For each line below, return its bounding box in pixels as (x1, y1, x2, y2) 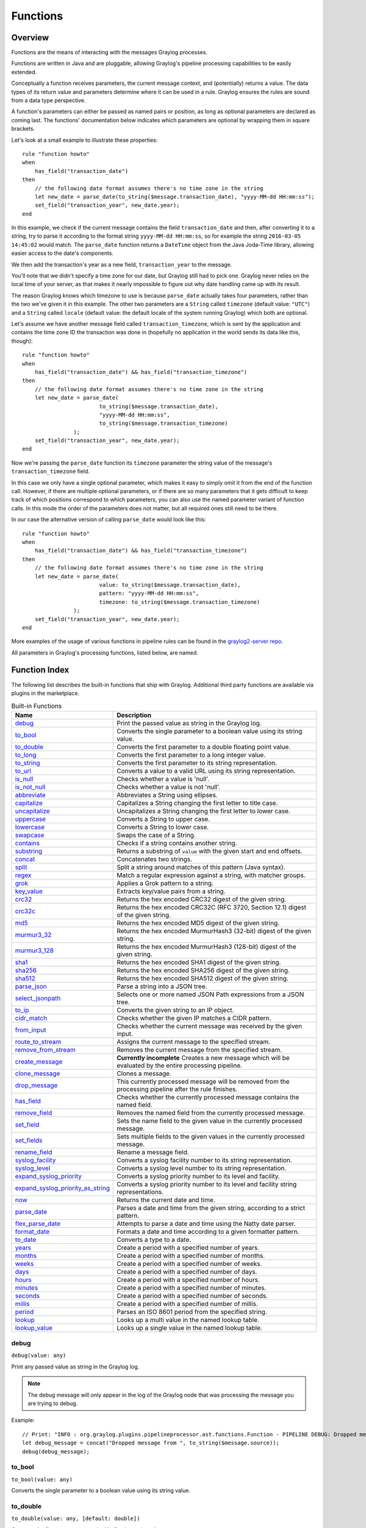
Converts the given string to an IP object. (117, 1005, 234, 1014)
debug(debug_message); (22, 1448, 90, 1455)
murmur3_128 (15, 946, 54, 955)
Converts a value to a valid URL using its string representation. (117, 766, 296, 775)
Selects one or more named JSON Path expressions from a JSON (117, 990, 304, 999)
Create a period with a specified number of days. (117, 1267, 257, 1276)
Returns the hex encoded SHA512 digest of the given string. (117, 974, 289, 982)
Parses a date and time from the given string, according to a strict (117, 1203, 305, 1212)
